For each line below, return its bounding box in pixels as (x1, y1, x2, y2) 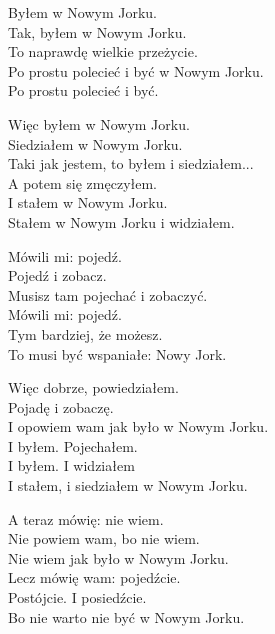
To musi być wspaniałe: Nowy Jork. (8, 343, 227, 364)
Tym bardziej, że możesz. (8, 323, 163, 344)
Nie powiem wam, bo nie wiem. (8, 528, 200, 549)
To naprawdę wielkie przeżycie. (8, 41, 198, 62)
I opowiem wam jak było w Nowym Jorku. (8, 416, 269, 437)
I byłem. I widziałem (8, 455, 135, 476)
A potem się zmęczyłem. (8, 172, 158, 193)
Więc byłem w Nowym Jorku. (8, 113, 190, 134)
